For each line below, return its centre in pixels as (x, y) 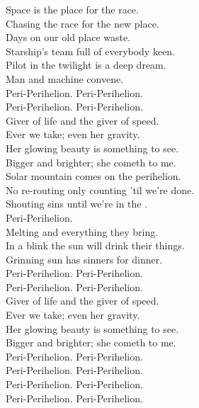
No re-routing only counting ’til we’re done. (100, 189)
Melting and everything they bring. (82, 231)
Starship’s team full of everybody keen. (91, 51)
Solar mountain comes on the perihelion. (93, 176)
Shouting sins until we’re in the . (77, 204)
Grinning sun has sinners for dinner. (84, 259)
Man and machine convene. (65, 78)
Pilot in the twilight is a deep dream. (86, 65)
